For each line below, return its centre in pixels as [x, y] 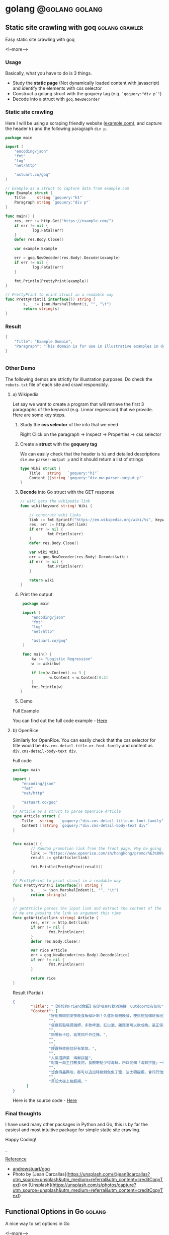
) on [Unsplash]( [36, 1185]
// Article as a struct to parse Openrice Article [67, 812]
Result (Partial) [28, 993]
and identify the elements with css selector [57, 88]
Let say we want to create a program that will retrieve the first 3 [78, 404]
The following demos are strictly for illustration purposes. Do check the [79, 379]
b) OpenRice [25, 731]
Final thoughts [23, 1113]
